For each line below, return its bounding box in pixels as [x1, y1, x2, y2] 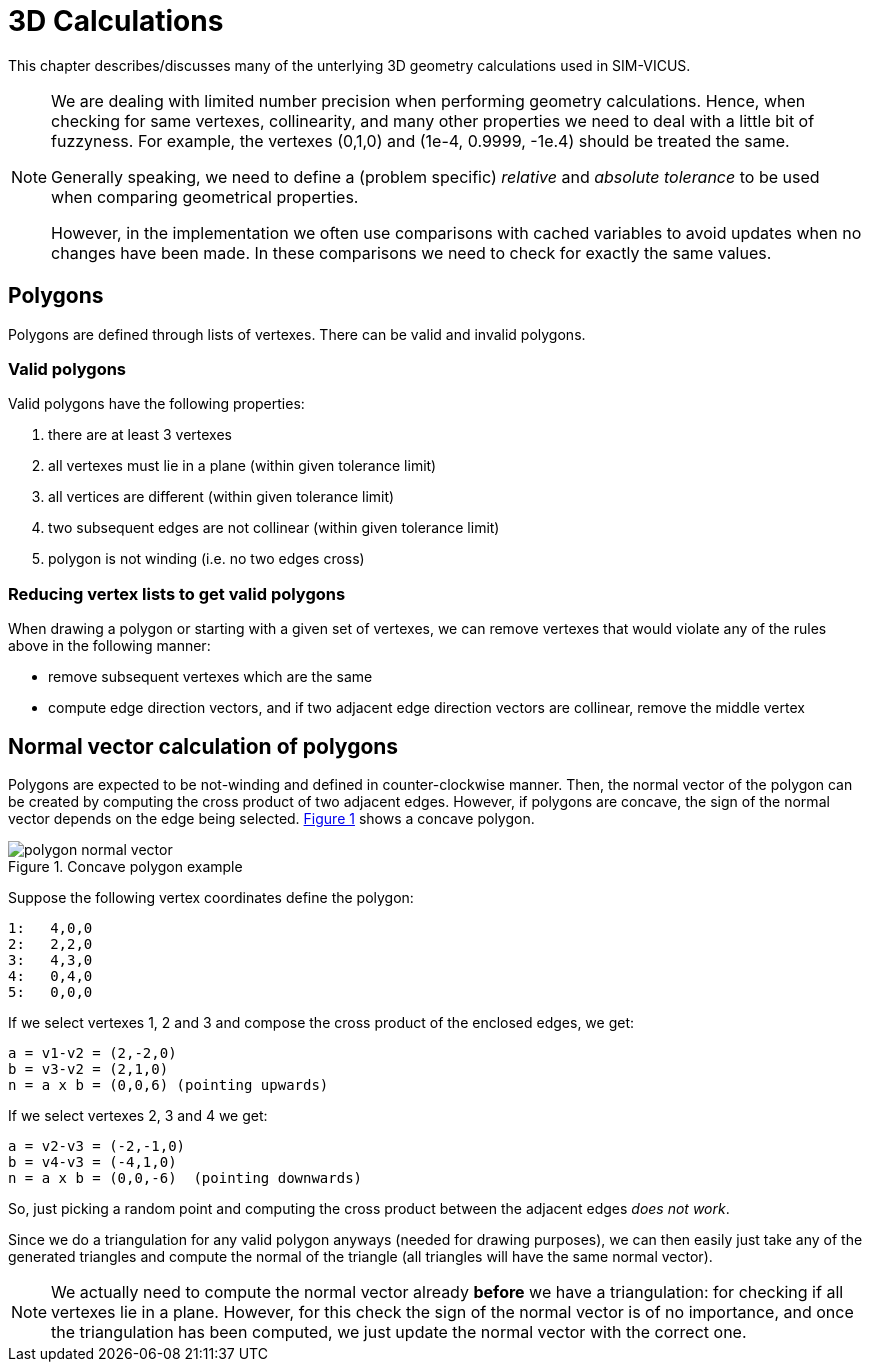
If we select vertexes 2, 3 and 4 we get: [8, 1106, 268, 1124]
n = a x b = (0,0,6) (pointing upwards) [8, 1076, 329, 1093]
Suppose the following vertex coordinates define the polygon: [8, 888, 414, 906]
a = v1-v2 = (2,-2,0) [8, 1044, 177, 1061]
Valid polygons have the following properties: [8, 395, 305, 413]
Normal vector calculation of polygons [8, 733, 399, 759]
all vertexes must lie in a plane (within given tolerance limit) [48, 457, 437, 475]
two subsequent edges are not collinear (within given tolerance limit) [48, 519, 500, 537]
